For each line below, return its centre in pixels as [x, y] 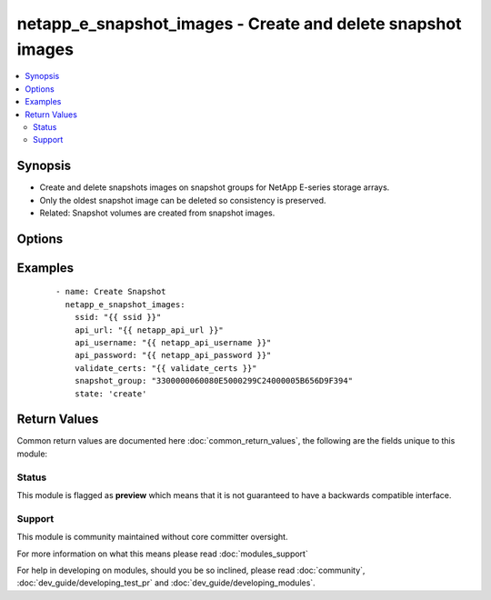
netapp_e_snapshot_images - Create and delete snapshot [239, 24]
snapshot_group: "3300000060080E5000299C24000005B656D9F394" [214, 381]
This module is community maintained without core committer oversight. [152, 537]
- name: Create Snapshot [111, 292]
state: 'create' [110, 394]
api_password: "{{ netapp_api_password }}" [173, 355]
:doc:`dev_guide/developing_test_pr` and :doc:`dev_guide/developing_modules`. [166, 583]
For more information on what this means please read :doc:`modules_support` [162, 554]
